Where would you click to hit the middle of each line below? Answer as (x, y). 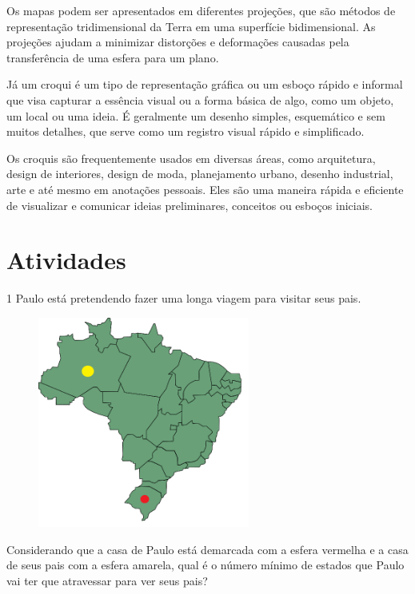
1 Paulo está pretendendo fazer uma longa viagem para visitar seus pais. (184, 298)
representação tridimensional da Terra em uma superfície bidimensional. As (191, 26)
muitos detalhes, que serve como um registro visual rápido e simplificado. (186, 131)
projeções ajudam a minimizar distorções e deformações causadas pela (178, 42)
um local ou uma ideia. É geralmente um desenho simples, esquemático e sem (196, 115)
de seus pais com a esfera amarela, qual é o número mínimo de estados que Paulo (206, 565)
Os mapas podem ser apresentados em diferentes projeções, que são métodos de (201, 10)
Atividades (66, 260)
